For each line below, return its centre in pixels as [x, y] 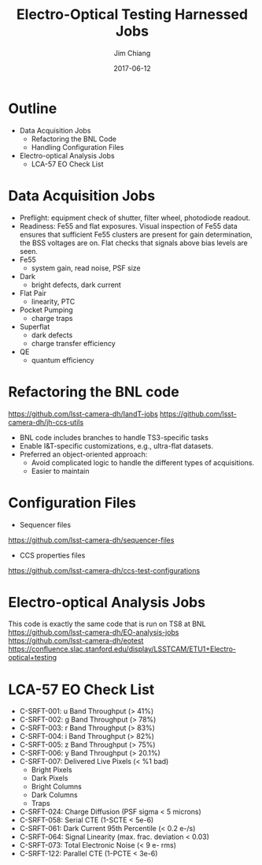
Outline [33, 108]
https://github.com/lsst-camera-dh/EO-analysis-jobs [94, 632]
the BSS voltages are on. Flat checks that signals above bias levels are [133, 243]
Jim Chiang [132, 53]
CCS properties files [52, 555]
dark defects [52, 335]
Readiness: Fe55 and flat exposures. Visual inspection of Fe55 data [128, 226]
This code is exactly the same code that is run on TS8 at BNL [107, 624]
